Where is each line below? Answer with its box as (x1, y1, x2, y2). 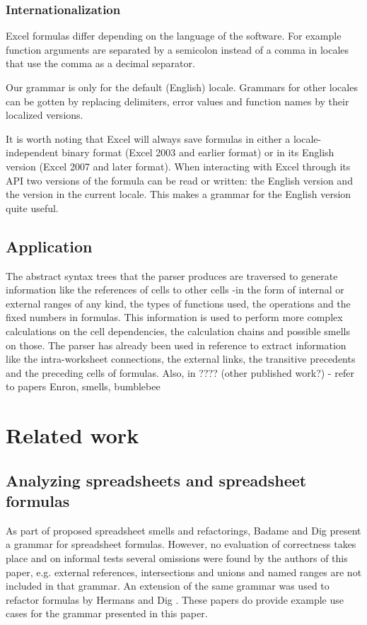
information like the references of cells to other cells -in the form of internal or (6, 282, 344, 297)
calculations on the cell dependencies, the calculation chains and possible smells (6, 323, 351, 338)
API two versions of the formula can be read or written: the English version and (6, 173, 353, 187)
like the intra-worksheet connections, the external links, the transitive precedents (6, 351, 356, 366)
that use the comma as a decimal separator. (6, 56, 195, 71)
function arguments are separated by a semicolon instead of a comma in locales (6, 42, 349, 57)
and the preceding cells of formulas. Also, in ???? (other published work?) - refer (6, 365, 354, 380)
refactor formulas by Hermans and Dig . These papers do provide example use (6, 592, 344, 607)
